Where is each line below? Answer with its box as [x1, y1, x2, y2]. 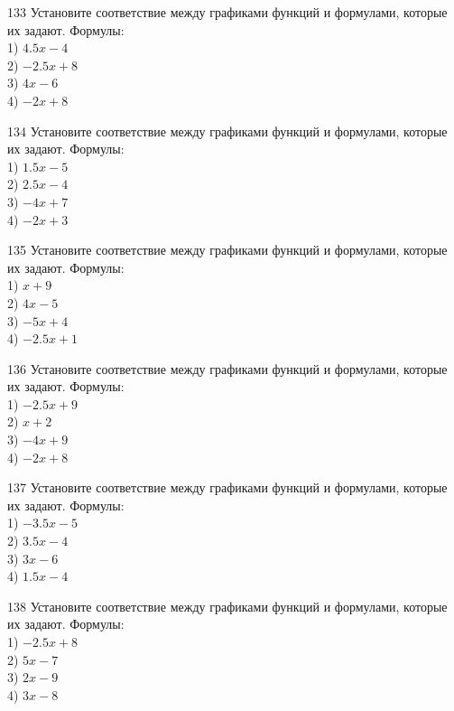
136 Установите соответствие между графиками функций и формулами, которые [7, 359, 448, 378]
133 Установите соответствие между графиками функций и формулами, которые [7, 3, 448, 21]
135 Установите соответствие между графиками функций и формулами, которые [7, 240, 448, 259]
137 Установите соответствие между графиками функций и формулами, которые [7, 478, 448, 497]
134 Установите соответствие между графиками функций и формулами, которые [7, 121, 448, 140]
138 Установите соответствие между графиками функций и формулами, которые [7, 596, 448, 615]
